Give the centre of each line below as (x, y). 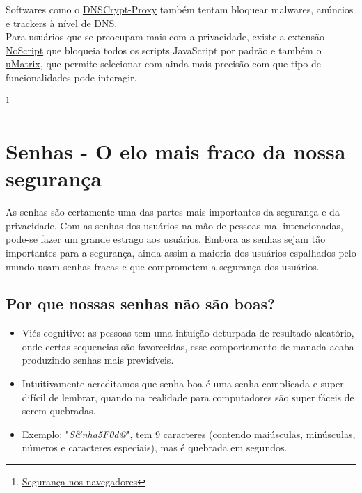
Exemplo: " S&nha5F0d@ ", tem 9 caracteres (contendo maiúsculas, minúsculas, (189, 434)
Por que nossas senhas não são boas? (141, 304)
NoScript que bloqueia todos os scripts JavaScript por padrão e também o (164, 50)
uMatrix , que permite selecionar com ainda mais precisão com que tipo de (164, 64)
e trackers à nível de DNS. (62, 23)
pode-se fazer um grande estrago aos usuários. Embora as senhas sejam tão (166, 239)
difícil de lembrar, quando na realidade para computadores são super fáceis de (188, 397)
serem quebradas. (59, 411)
